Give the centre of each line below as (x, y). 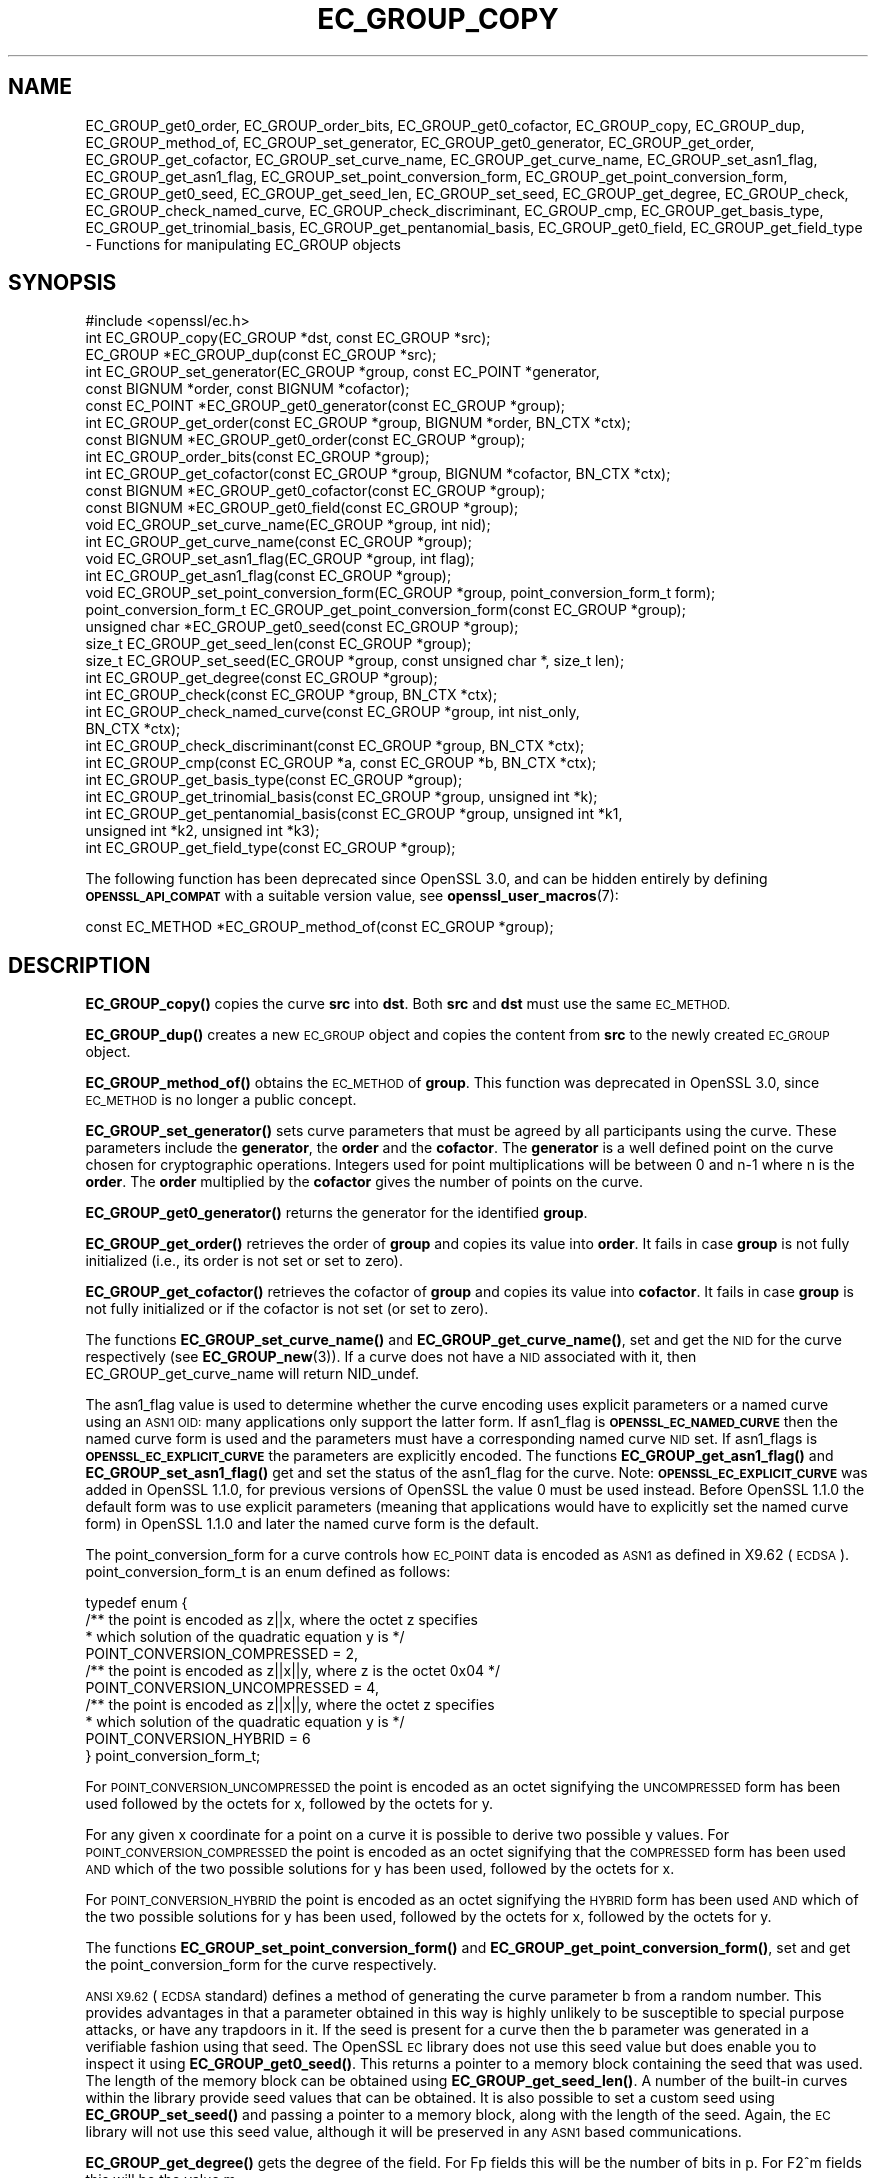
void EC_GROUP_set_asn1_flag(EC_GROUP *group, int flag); (280, 559)
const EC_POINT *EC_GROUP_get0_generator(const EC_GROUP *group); (325, 406)
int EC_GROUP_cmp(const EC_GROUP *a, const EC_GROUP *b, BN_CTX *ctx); (341, 763)
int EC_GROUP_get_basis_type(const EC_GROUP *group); (274, 780)
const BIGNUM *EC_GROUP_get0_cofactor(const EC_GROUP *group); (315, 491)
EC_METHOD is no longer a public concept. (221, 1100)
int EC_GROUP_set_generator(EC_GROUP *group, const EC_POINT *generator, (342, 372)
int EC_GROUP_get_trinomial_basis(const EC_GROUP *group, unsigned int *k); (341, 797)
